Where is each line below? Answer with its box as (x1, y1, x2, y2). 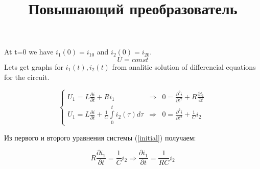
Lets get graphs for (4, 61, 63, 72)
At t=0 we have (4, 46, 54, 57)
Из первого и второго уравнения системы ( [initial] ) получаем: (4, 132, 196, 143)
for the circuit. (4, 71, 50, 82)
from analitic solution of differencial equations (112, 61, 256, 72)
